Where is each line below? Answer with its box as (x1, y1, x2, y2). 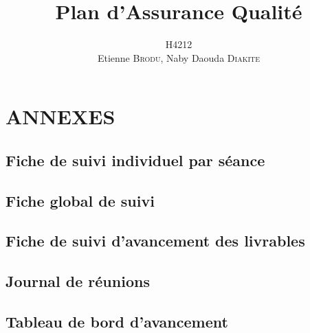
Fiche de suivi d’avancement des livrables (5, 230, 305, 251)
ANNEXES (5, 102, 115, 130)
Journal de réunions (5, 271, 150, 292)
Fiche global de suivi (5, 190, 155, 211)
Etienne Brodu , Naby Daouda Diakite (97, 50, 261, 65)
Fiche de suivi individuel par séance (5, 149, 265, 170)
